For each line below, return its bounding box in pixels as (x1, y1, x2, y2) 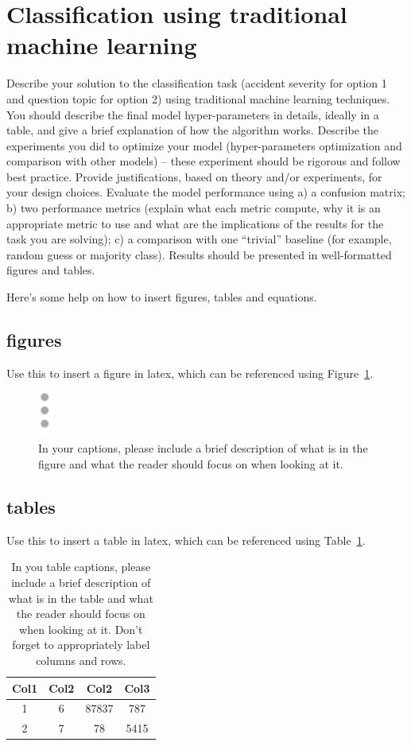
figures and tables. (6, 262, 95, 278)
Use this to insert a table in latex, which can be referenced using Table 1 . (6, 531, 366, 548)
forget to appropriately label (12, 636, 150, 653)
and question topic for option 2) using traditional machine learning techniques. (6, 90, 390, 107)
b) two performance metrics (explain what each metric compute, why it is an (6, 200, 381, 216)
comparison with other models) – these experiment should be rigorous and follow (6, 153, 401, 169)
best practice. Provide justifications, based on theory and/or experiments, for (6, 168, 382, 185)
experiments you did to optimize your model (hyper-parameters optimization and (6, 137, 402, 153)
